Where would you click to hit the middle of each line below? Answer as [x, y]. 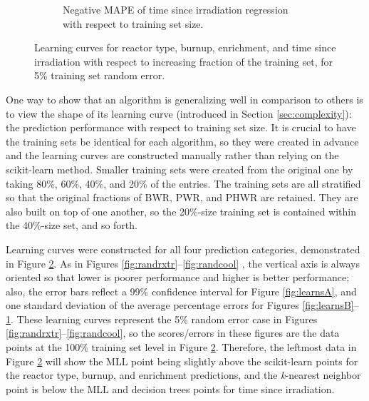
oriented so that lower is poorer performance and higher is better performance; [178, 277]
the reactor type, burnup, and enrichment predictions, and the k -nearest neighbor [183, 375]
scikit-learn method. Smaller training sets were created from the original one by [180, 169]
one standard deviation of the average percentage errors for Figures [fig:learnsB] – [182, 305]
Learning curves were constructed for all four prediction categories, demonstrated [183, 249]
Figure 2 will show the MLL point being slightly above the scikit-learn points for [182, 361]
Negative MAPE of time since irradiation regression [176, 9]
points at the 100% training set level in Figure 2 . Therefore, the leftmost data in [181, 347]
